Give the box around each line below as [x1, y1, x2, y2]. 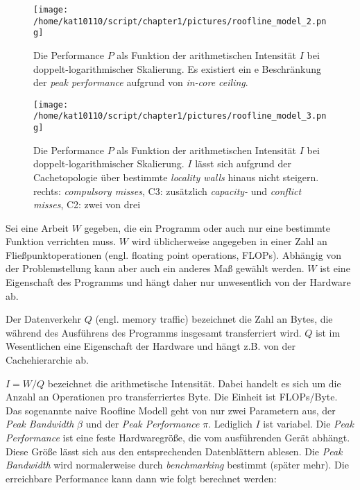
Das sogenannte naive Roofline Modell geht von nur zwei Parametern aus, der [6, 403, 336, 417]
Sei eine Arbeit [6, 220, 69, 235]
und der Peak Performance [85, 416, 200, 431]
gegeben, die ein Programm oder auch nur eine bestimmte [84, 220, 330, 235]
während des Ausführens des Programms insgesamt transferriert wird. [6, 325, 302, 339]
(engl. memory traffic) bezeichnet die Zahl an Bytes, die [95, 312, 333, 326]
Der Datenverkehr [6, 312, 82, 326]
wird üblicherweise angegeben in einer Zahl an [131, 234, 327, 248]
